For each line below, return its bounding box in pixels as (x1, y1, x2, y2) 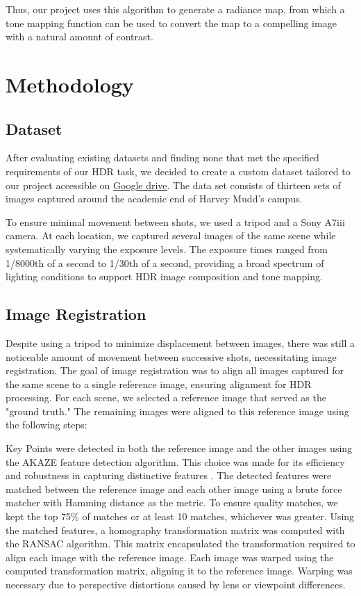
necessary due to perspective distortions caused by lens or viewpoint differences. (6, 577, 346, 591)
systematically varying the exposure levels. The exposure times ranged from (6, 241, 328, 256)
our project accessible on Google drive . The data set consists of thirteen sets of (6, 177, 341, 192)
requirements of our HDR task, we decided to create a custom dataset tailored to (6, 163, 351, 178)
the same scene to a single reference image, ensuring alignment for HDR (6, 376, 312, 391)
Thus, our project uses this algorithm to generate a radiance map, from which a (6, 2, 345, 16)
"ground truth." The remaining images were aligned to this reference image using (6, 403, 349, 418)
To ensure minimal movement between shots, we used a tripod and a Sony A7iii (6, 214, 345, 229)
